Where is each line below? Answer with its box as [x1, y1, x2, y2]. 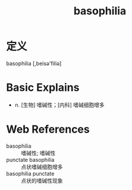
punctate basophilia [6, 156, 55, 163]
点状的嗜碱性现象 [21, 177, 63, 184]
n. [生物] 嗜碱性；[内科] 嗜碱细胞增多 [14, 101, 105, 108]
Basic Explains [6, 81, 80, 94]
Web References [6, 122, 90, 136]
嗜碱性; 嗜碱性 [21, 149, 56, 157]
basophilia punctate [6, 170, 55, 177]
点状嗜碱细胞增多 [21, 163, 63, 170]
